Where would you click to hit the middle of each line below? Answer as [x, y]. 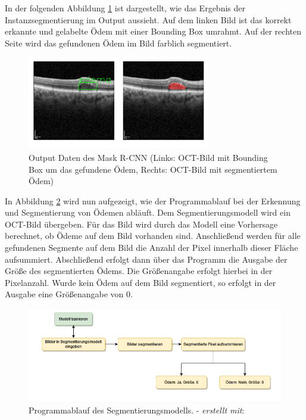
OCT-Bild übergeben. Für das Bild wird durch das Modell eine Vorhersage [141, 224]
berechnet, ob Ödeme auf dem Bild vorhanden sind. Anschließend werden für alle [153, 236]
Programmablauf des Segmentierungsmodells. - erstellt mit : [137, 410]
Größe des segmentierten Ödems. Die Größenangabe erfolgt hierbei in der [139, 271]
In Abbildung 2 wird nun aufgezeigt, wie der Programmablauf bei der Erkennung [153, 200]
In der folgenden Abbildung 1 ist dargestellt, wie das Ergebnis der [125, 8]
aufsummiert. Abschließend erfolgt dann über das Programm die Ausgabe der [146, 259]
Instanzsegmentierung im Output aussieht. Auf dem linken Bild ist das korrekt [148, 19]
